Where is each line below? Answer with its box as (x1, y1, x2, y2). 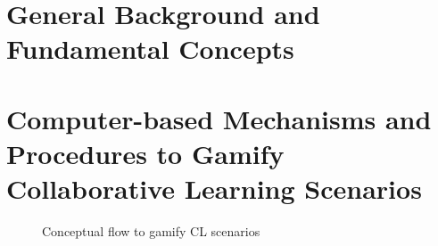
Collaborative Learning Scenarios (6, 170, 422, 207)
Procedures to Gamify (6, 135, 285, 171)
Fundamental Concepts (6, 30, 294, 67)
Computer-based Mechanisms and (6, 100, 432, 136)
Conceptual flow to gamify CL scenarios (42, 222, 260, 241)
